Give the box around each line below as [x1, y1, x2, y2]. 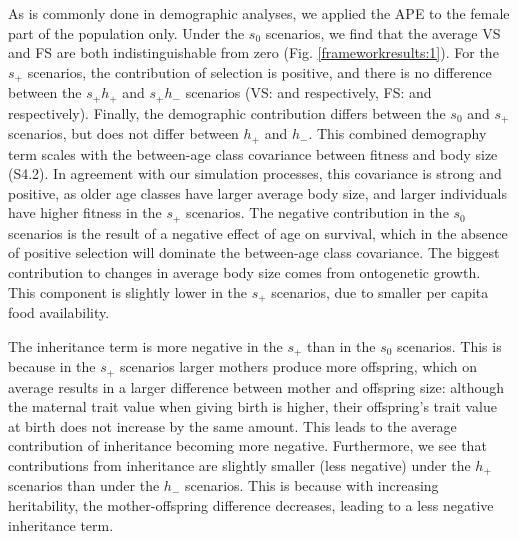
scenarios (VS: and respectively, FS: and [185, 82, 432, 103]
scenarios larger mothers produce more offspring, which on [119, 356, 478, 377]
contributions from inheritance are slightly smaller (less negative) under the [8, 454, 471, 475]
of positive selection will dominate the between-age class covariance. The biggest [8, 242, 500, 263]
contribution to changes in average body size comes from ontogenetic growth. [8, 262, 481, 283]
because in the [8, 356, 96, 377]
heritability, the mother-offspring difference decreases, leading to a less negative [8, 494, 494, 515]
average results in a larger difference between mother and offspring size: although [8, 376, 504, 397]
